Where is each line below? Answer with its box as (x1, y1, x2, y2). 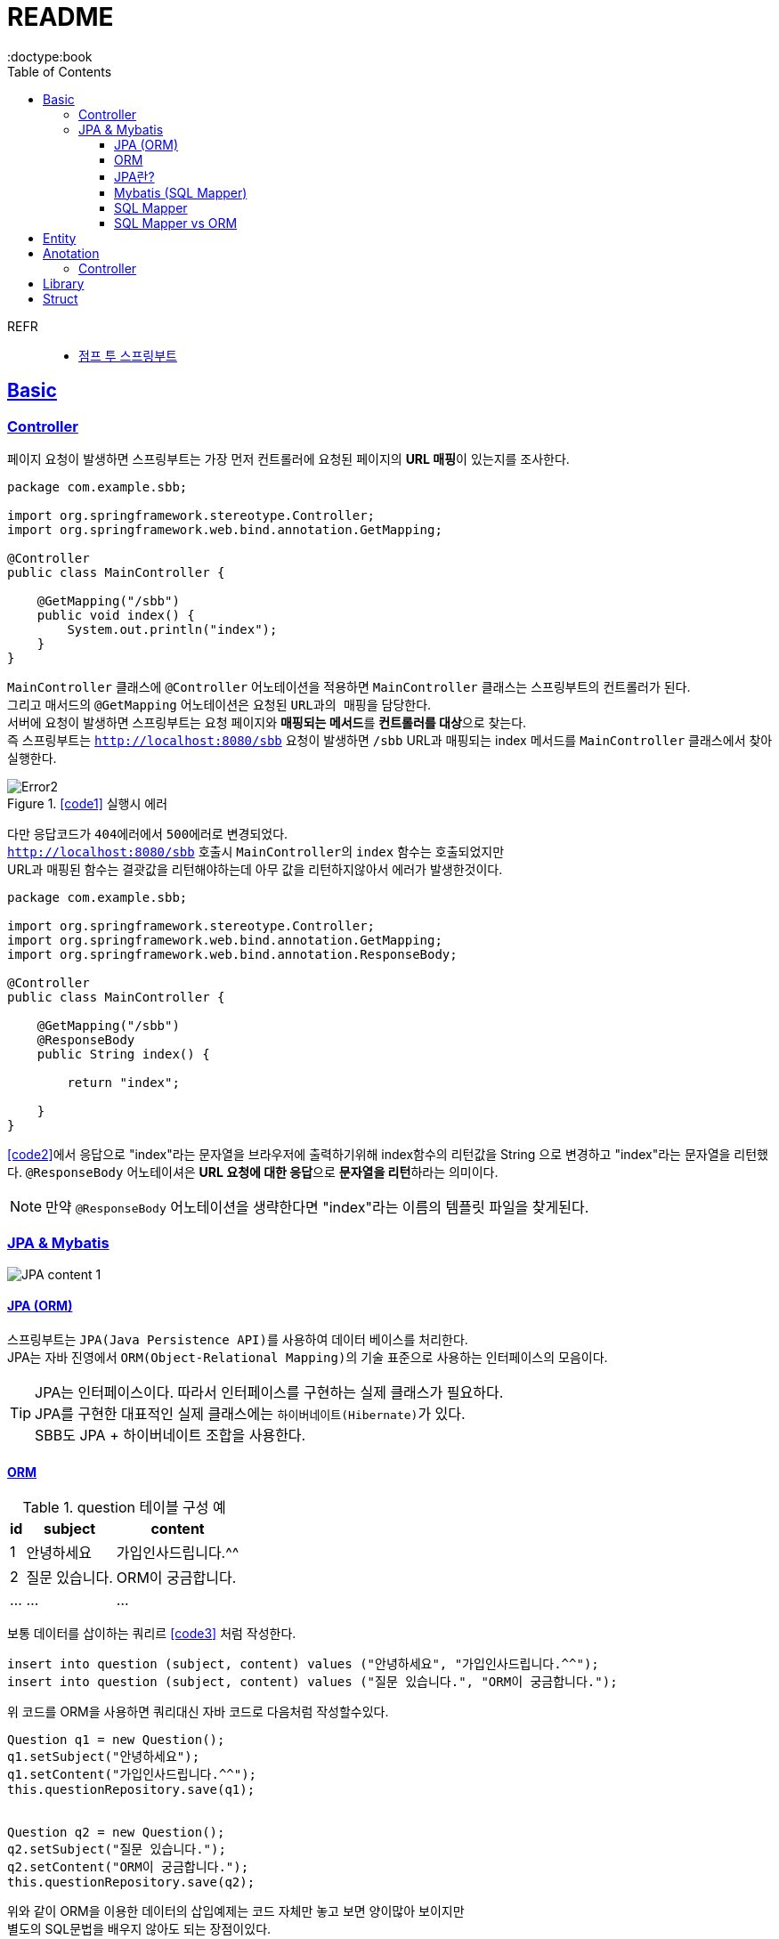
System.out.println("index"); (67, 621, 278, 637)
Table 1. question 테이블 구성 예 (22, 1498, 226, 1517)
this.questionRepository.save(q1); (7, 1782, 256, 1797)
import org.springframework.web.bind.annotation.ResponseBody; (7, 946, 458, 961)
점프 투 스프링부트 (78, 347, 177, 363)
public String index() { (37, 1046, 210, 1061)
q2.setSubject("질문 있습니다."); (7, 1842, 226, 1857)
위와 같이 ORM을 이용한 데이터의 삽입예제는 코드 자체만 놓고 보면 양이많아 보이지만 (7, 1903, 465, 1919)
